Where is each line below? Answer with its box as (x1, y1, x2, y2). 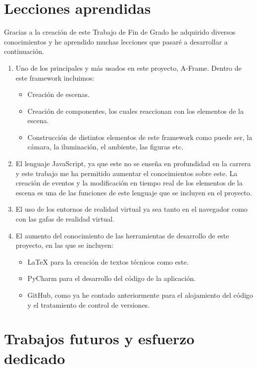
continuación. (4, 46, 44, 56)
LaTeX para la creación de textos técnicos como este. (27, 256, 189, 267)
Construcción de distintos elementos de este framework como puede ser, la (27, 132, 253, 142)
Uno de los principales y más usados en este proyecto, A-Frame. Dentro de (15, 62, 242, 73)
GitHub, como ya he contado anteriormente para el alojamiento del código (27, 290, 253, 300)
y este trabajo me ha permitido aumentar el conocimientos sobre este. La (15, 168, 238, 178)
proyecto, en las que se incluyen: (15, 240, 113, 250)
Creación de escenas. (27, 89, 90, 99)
